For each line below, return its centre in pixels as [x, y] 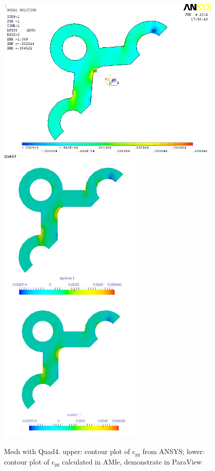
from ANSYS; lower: [173, 451]
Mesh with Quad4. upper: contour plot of [67, 451]
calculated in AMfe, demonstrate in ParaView [132, 461]
